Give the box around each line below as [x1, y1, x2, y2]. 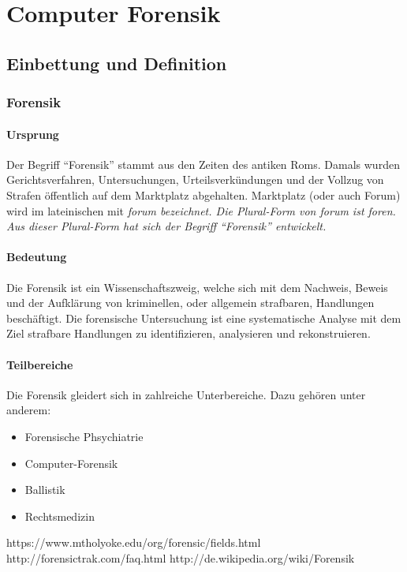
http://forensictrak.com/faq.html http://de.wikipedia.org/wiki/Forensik [6, 549, 355, 566]
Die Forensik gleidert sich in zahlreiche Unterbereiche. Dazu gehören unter [6, 386, 366, 402]
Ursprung [6, 125, 59, 142]
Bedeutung [6, 249, 67, 265]
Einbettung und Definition [6, 50, 227, 75]
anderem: [6, 402, 51, 418]
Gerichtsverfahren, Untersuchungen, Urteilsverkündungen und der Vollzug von [6, 171, 384, 188]
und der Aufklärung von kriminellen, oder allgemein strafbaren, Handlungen [6, 294, 375, 311]
